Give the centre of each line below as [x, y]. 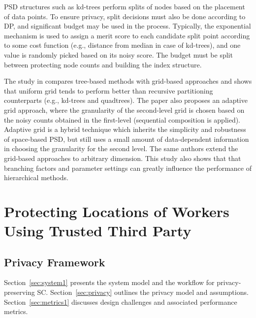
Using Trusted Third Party [98, 231]
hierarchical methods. [36, 177]
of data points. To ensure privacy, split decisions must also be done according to [125, 16]
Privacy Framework [55, 262]
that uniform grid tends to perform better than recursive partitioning [109, 90]
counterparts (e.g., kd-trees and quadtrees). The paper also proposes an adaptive [126, 100]
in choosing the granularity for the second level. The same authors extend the [121, 148]
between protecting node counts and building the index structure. [103, 64]
